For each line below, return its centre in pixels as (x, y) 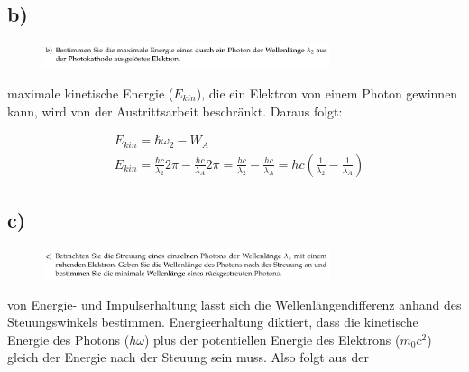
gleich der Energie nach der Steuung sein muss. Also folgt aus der (188, 357)
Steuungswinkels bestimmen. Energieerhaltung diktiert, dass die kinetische (213, 322)
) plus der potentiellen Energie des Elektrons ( (272, 339)
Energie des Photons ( (69, 339)
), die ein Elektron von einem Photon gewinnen (327, 93)
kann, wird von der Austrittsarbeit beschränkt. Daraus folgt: (175, 111)
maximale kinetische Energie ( (91, 93)
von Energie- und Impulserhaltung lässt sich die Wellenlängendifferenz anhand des (234, 304)
